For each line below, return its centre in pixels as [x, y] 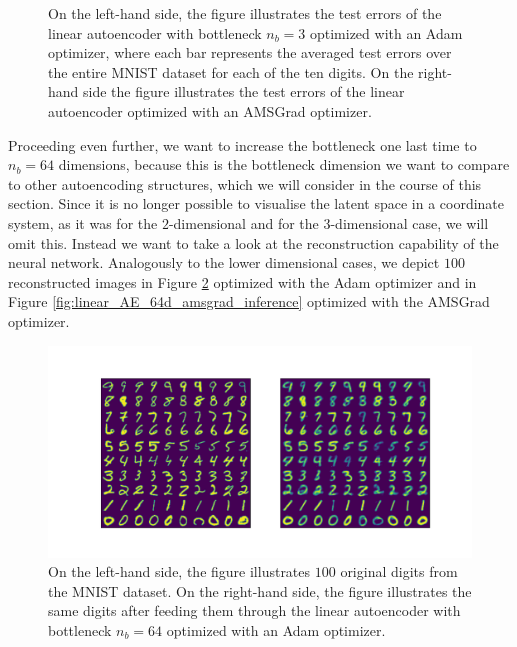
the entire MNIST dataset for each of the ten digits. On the [231, 71]
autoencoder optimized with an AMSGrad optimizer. [210, 110]
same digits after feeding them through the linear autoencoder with [254, 610]
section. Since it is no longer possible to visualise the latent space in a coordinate [256, 203]
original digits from [399, 571]
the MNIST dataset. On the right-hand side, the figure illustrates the [260, 590]
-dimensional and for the [243, 222]
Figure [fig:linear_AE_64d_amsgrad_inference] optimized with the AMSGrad [249, 301]
